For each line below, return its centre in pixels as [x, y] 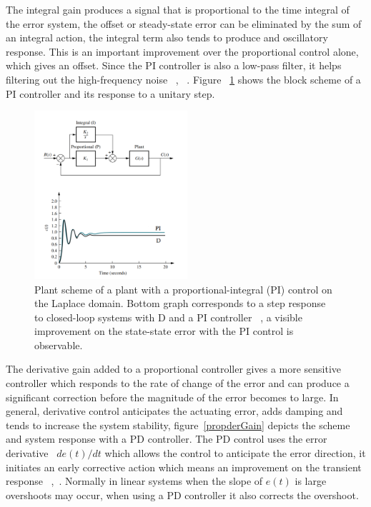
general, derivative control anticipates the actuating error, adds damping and [174, 411]
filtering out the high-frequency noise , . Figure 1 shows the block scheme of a [183, 79]
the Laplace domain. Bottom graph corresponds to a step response [180, 303]
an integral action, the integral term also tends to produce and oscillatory [167, 37]
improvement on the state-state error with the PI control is [164, 331]
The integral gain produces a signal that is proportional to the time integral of [178, 9]
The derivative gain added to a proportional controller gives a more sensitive [174, 369]
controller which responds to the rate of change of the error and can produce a [178, 383]
